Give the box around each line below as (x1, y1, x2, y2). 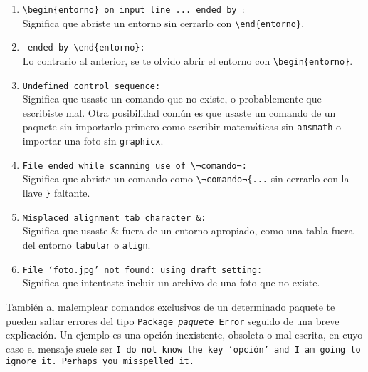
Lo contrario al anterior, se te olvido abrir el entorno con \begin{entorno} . (22, 53, 353, 68)
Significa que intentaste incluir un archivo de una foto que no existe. (22, 275, 320, 290)
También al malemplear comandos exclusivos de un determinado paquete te (6, 299, 335, 314)
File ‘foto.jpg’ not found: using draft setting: (22, 264, 263, 275)
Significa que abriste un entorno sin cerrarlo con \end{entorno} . (22, 15, 305, 30)
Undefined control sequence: (22, 81, 161, 91)
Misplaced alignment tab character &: (22, 212, 206, 223)
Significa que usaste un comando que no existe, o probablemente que (22, 91, 322, 106)
